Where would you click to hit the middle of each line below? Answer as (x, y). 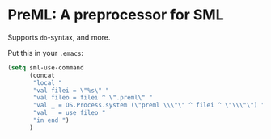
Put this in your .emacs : (46, 53)
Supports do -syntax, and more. (59, 37)
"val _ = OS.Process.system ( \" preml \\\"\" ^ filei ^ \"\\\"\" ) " (149, 105)
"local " (47, 82)
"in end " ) (51, 120)
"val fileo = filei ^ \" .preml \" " (93, 98)
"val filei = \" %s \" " (71, 91)
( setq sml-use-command (46, 67)
